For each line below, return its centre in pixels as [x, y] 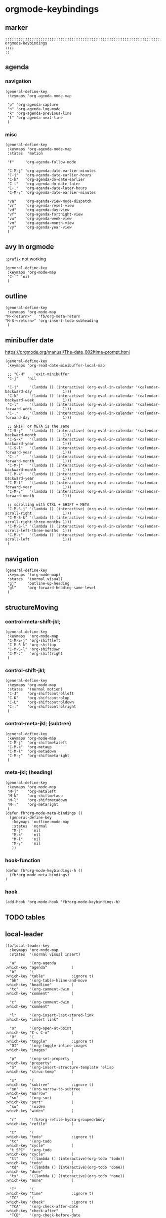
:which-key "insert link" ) [40, 1019]
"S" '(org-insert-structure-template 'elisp [62, 1067]
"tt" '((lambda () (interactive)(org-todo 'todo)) [67, 1158]
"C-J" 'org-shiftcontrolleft [41, 694]
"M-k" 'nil [26, 835]
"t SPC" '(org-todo [31, 1150]
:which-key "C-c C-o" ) [40, 1032]
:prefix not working [26, 259]
